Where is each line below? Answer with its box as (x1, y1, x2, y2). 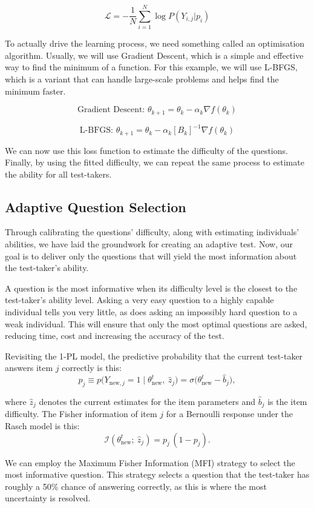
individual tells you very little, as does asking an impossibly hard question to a (5, 306, 298, 318)
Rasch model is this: (5, 419, 80, 432)
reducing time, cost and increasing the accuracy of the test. (5, 329, 224, 342)
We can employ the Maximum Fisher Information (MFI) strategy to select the (5, 456, 295, 469)
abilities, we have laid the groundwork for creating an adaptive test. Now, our (5, 238, 293, 250)
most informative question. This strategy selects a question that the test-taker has (5, 468, 310, 481)
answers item (5, 361, 53, 374)
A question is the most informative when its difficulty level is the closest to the (5, 281, 298, 294)
